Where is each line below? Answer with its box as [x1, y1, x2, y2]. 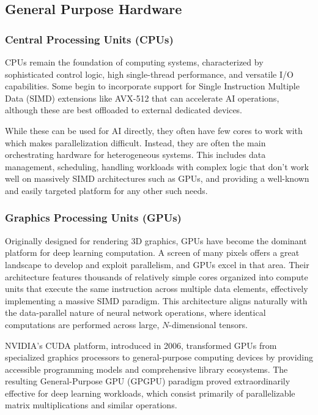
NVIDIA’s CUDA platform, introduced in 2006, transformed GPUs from [5, 338, 277, 351]
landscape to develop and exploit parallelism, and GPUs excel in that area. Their [5, 258, 309, 271]
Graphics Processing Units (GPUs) [5, 210, 182, 225]
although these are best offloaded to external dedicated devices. [5, 103, 243, 116]
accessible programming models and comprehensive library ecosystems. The [5, 362, 288, 375]
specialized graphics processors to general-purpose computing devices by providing [5, 351, 313, 364]
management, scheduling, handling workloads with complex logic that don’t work [5, 160, 309, 173]
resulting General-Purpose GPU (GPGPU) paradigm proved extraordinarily [5, 375, 290, 387]
